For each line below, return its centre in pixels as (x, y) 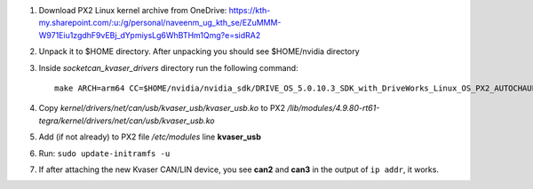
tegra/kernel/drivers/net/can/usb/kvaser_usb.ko (127, 121)
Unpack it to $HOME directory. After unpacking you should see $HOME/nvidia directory (199, 51)
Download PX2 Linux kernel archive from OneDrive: (133, 10)
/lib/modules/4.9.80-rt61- (334, 108)
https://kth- (250, 10)
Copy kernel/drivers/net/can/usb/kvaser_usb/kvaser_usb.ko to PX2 (162, 108)
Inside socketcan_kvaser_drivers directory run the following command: (168, 67)
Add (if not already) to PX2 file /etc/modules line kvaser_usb (150, 137)
